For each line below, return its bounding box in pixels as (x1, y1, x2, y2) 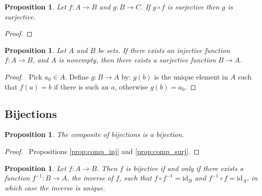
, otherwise (114, 81, 148, 91)
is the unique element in (154, 71, 228, 81)
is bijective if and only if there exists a (125, 162, 243, 173)
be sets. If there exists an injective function (98, 44, 230, 55)
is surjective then (167, 1, 219, 11)
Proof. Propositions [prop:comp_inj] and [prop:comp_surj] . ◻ (5, 145, 200, 156)
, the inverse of (67, 172, 113, 183)
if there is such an (54, 81, 109, 91)
